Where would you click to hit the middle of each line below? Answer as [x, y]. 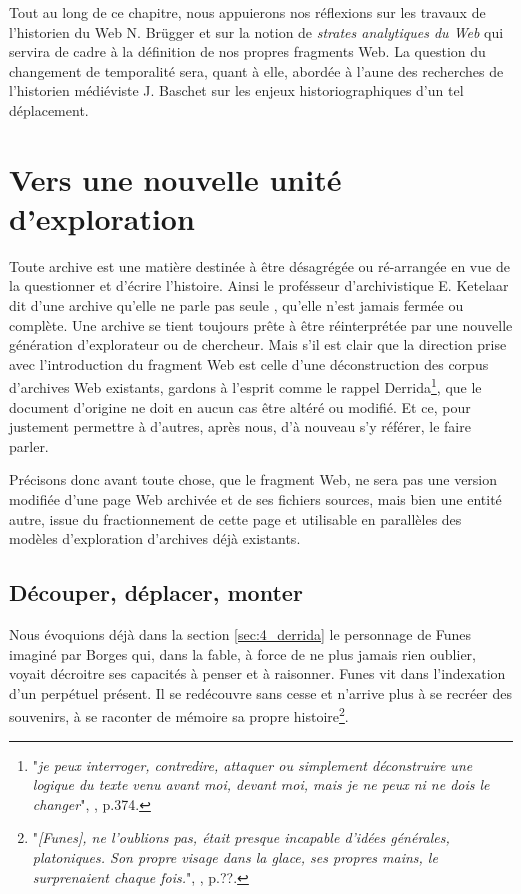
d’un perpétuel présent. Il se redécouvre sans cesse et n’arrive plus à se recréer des [261, 692]
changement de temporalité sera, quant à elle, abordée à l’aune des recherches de [256, 70]
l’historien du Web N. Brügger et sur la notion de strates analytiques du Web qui [256, 31]
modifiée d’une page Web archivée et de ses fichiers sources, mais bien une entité [255, 499]
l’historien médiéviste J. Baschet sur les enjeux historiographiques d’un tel [236, 90]
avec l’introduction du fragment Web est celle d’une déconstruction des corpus [249, 363]
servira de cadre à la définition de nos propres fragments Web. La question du [247, 51]
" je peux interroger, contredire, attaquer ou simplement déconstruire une [252, 764]
